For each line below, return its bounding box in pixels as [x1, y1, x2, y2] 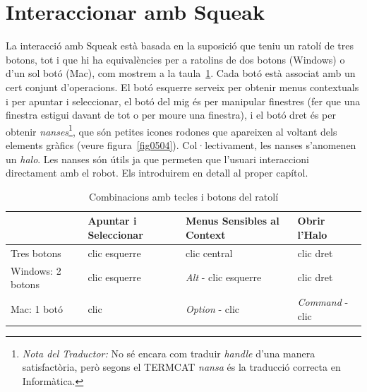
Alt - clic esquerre [185, 270, 262, 285]
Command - [297, 295, 349, 309]
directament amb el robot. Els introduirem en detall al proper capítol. [6, 165, 308, 180]
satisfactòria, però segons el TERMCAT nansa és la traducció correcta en [22, 360, 341, 374]
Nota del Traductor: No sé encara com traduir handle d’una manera [22, 345, 315, 360]
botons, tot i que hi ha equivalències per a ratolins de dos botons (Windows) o [6, 52, 345, 66]
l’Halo [297, 227, 327, 242]
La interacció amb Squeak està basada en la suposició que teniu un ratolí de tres [6, 38, 354, 53]
